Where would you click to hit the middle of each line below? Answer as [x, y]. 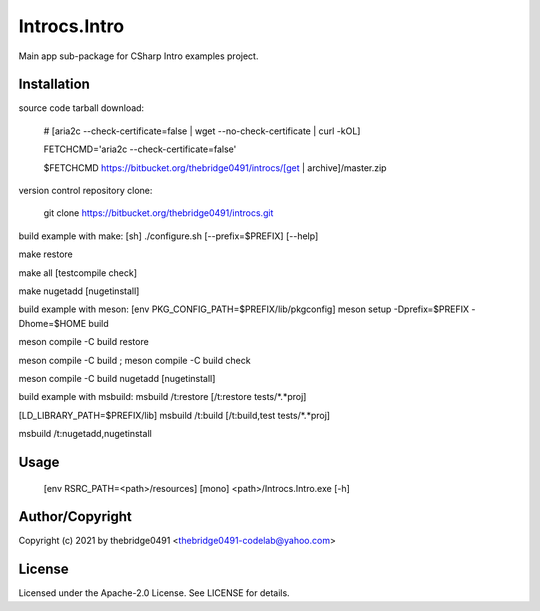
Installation [54, 84]
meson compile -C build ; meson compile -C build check [134, 360]
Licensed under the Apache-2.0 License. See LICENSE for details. [154, 593]
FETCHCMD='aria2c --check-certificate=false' [140, 149]
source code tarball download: [81, 108]
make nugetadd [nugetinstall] [79, 291]
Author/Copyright [75, 516]
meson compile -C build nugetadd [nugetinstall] [117, 378]
